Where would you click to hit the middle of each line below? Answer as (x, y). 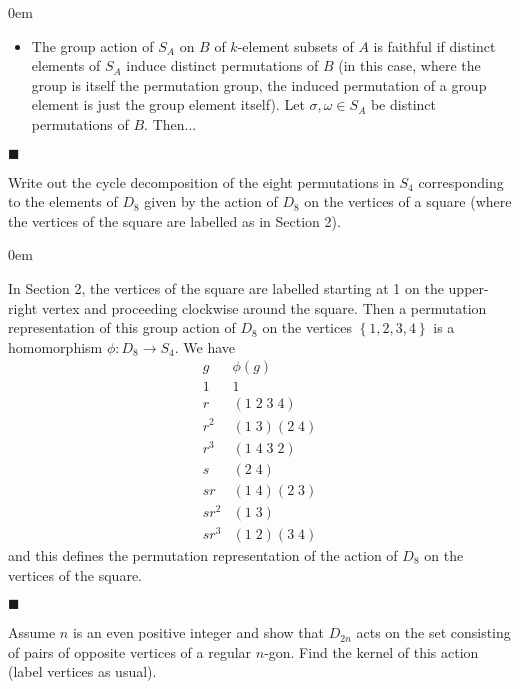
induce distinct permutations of (222, 65)
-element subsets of (295, 45)
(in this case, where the (409, 65)
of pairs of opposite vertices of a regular (130, 651)
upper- (468, 287)
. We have (205, 346)
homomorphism (55, 346)
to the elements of (63, 201)
